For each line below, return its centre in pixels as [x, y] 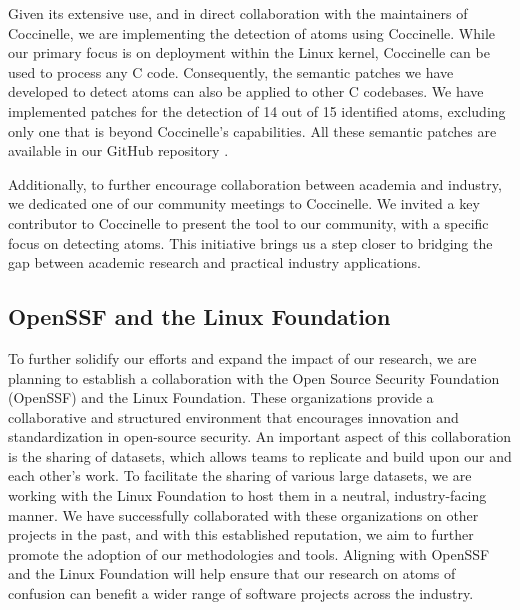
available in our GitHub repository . [118, 150]
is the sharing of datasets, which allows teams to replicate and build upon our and [260, 455]
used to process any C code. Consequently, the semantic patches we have [231, 71]
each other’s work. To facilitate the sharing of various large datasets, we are [240, 475]
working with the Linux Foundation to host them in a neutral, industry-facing [247, 495]
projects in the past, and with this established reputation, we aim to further [241, 534]
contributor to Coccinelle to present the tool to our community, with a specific [248, 222]
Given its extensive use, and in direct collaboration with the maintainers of [238, 13]
